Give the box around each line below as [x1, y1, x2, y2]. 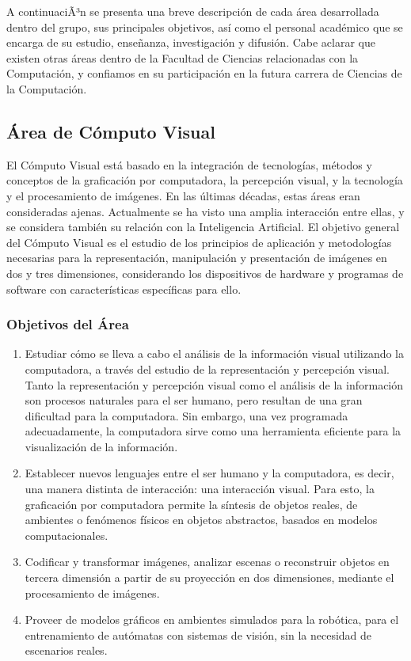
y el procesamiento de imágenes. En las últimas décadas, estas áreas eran [6, 187, 360, 203]
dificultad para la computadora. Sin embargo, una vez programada [25, 407, 348, 424]
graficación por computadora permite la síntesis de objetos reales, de [25, 496, 358, 512]
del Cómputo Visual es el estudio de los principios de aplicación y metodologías [6, 234, 392, 250]
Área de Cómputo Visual [6, 119, 215, 143]
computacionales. [25, 526, 108, 543]
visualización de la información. [25, 438, 178, 454]
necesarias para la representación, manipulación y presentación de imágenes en [6, 249, 387, 266]
